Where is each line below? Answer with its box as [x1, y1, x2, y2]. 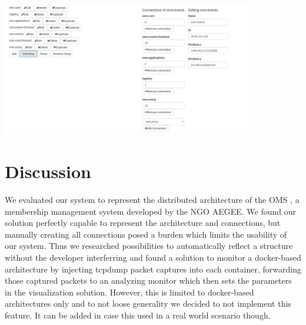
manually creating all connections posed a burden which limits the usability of [5, 228, 287, 240]
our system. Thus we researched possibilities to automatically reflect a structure [5, 239, 293, 252]
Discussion [5, 159, 91, 183]
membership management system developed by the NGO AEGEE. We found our [5, 205, 296, 217]
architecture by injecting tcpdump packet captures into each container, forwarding [5, 262, 301, 275]
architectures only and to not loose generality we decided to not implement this [5, 297, 291, 310]
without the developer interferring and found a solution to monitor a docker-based [5, 251, 301, 263]
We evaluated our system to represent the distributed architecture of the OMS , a [5, 193, 300, 205]
